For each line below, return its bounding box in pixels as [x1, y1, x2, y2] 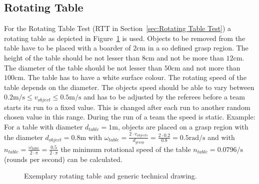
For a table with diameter [4, 121, 83, 131]
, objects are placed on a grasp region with [117, 121, 248, 131]
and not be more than [156, 52, 224, 62]
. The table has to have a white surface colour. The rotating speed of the [23, 72, 246, 82]
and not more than [182, 62, 240, 72]
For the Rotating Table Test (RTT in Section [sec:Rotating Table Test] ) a [4, 23, 231, 33]
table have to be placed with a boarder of [4, 42, 131, 53]
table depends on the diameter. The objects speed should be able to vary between [4, 81, 254, 92]
